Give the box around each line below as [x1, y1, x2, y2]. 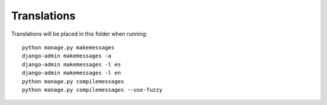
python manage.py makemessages [22, 44, 115, 51]
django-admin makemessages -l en [22, 69, 121, 77]
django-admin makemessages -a [22, 52, 112, 60]
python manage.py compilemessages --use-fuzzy [22, 86, 163, 93]
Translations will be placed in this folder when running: [11, 30, 148, 37]
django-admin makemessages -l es [22, 61, 121, 68]
